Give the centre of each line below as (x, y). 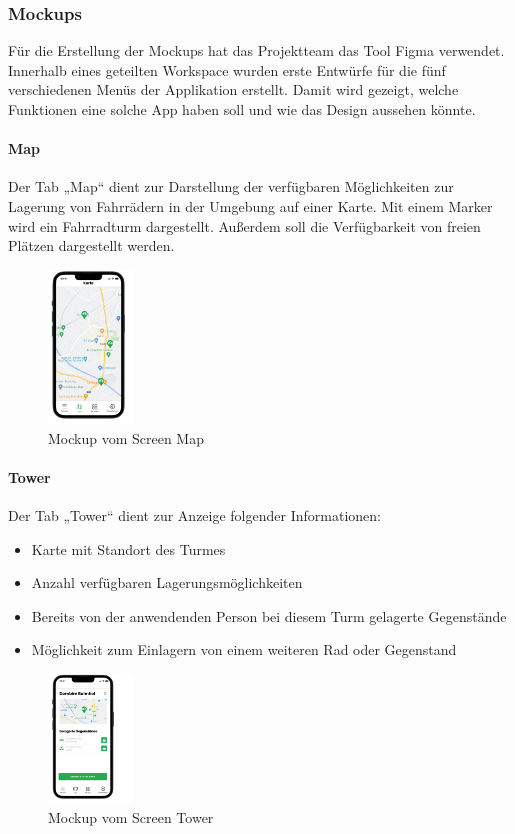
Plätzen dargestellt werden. (91, 245)
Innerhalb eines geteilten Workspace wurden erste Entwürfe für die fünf (227, 69)
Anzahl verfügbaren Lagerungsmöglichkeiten (167, 582)
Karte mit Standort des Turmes (128, 548)
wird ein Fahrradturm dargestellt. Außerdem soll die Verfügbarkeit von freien (244, 225)
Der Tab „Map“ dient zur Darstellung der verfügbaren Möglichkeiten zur (231, 186)
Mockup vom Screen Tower (131, 816)
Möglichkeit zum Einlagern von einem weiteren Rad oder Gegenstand (244, 649)
